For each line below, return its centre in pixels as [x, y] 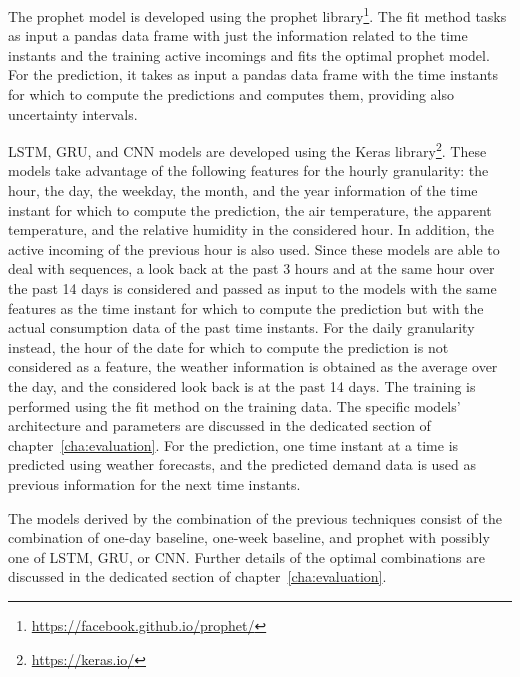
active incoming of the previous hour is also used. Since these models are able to [254, 248]
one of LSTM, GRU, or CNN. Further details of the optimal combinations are [247, 556]
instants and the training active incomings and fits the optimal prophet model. [249, 54]
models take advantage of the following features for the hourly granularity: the [248, 170]
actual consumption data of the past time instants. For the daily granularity [241, 327]
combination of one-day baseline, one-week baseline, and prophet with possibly [249, 537]
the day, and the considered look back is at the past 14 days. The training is [242, 386]
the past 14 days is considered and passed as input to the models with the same [252, 288]
